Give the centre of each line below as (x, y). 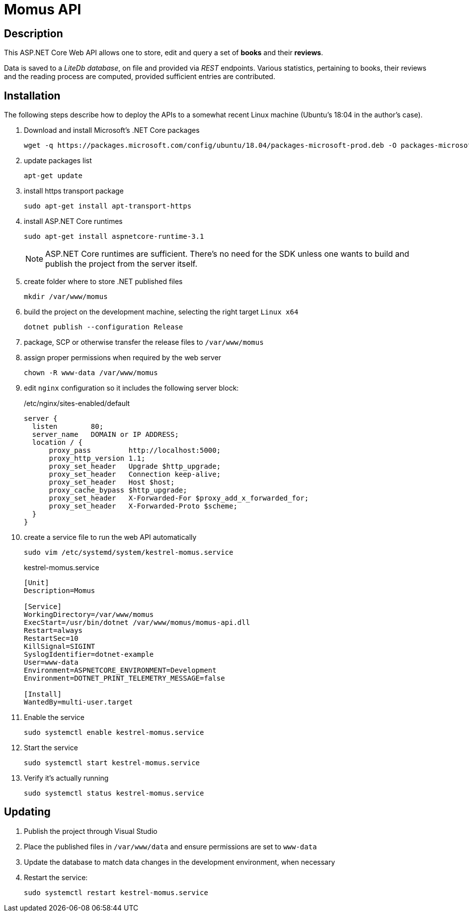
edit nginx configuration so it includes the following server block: (131, 388)
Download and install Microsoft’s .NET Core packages (112, 130)
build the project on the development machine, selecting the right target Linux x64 (161, 312)
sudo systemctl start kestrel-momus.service (112, 763)
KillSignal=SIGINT (60, 647)
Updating (27, 812)
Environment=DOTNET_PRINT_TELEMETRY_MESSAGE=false (124, 678)
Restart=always (53, 631)
